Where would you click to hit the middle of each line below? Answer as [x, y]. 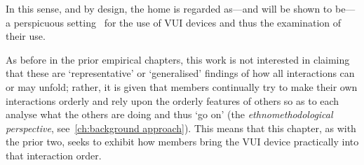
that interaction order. [54, 155]
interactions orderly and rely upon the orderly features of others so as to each [173, 100]
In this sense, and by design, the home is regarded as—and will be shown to [169, 8]
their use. [26, 36]
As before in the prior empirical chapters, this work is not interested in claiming [178, 59]
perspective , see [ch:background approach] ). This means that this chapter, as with [181, 128]
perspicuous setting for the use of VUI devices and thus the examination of [177, 22]
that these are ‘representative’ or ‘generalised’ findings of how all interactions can [180, 73]
